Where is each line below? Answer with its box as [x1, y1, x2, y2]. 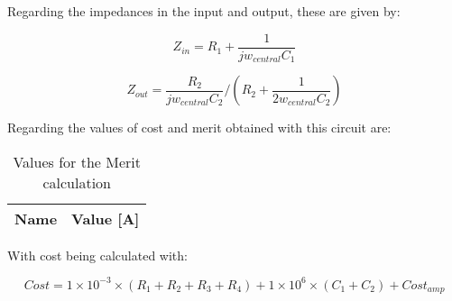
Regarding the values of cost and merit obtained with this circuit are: [7, 118, 392, 137]
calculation [42, 171, 111, 193]
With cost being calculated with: [7, 245, 188, 264]
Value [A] [71, 207, 140, 229]
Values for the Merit [13, 150, 141, 172]
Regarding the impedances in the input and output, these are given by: [7, 2, 401, 20]
